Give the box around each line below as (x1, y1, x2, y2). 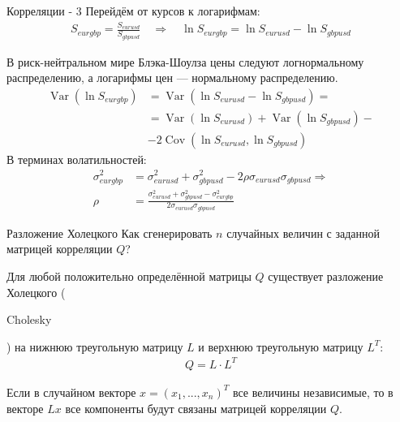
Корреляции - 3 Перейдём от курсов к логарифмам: (6, 2, 260, 19)
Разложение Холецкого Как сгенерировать (6, 224, 213, 241)
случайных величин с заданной (226, 224, 380, 241)
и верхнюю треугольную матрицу (198, 338, 363, 355)
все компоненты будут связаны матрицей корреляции (65, 399, 327, 416)
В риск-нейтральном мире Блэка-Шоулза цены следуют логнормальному (6, 53, 364, 70)
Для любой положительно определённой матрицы (6, 268, 252, 285)
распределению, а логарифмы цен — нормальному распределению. (6, 69, 338, 86)
